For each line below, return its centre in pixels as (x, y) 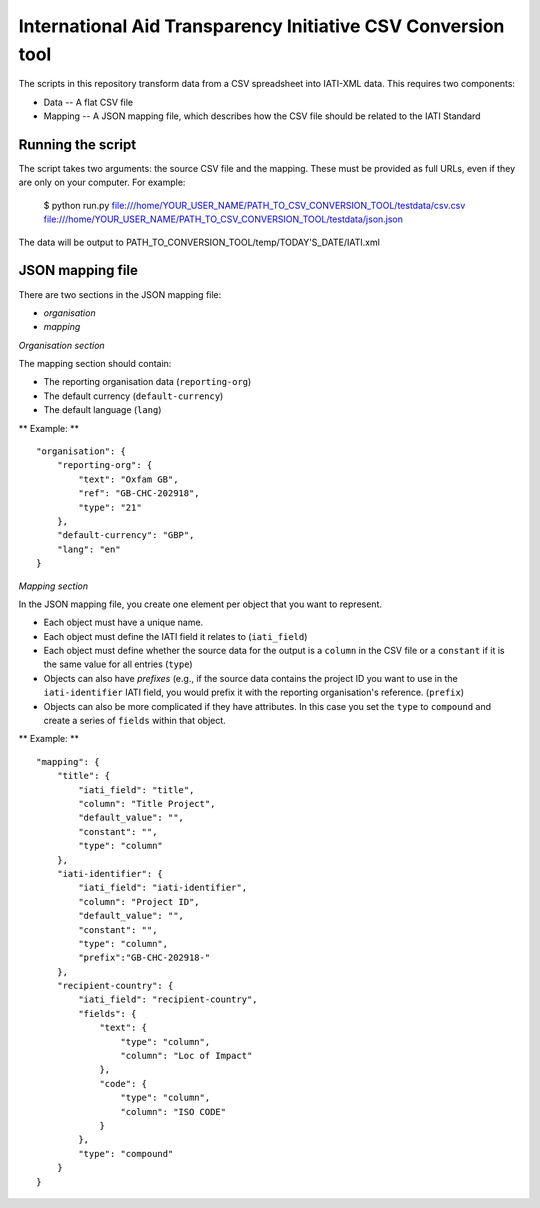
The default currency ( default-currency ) (133, 396)
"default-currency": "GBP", (125, 535)
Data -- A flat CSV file (88, 102)
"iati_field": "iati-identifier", (163, 888)
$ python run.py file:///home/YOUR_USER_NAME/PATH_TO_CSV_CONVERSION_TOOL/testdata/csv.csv (254, 205)
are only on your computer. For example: (102, 182)
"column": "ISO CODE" (173, 1111)
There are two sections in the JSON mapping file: (120, 294)
